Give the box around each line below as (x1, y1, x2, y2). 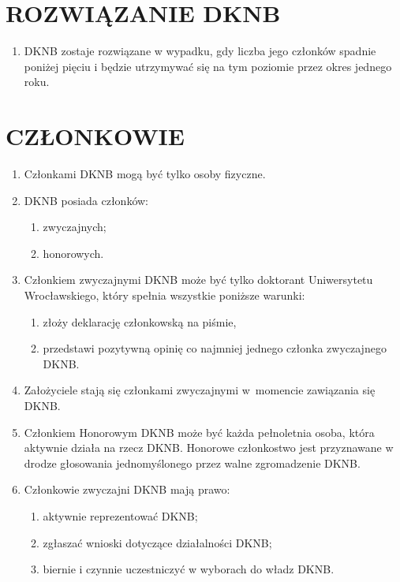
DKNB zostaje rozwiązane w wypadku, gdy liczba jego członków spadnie (24, 43, 376, 59)
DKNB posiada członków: (24, 192, 149, 208)
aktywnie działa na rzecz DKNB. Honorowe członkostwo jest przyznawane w (24, 439, 394, 456)
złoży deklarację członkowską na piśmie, (43, 313, 237, 330)
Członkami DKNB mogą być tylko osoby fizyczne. (24, 166, 266, 182)
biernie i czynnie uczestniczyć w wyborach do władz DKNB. (43, 561, 335, 577)
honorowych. (43, 244, 104, 261)
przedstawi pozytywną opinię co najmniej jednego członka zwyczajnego (43, 340, 387, 356)
